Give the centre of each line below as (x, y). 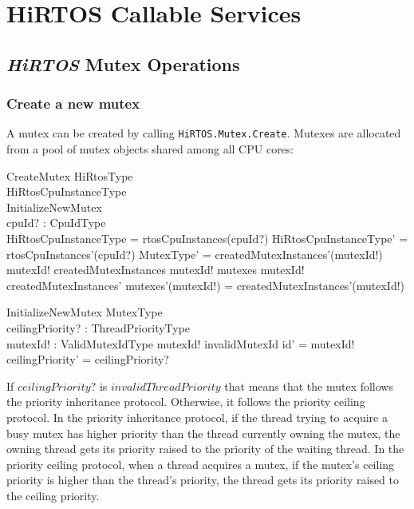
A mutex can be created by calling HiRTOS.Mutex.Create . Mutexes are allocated (204, 133)
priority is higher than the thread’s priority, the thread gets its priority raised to (203, 480)
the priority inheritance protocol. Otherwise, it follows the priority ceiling (186, 402)
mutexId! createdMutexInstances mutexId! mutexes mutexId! (156, 270)
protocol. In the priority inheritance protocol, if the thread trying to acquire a (197, 417)
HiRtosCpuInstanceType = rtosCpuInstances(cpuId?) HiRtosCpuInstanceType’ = (207, 238)
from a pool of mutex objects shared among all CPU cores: (150, 149)
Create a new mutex (73, 103)
